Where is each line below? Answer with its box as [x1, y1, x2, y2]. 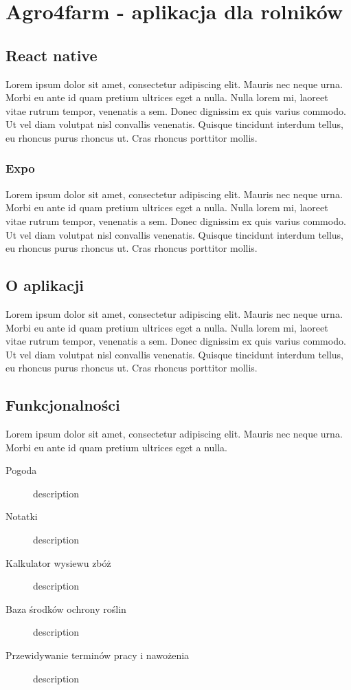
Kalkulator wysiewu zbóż [5, 555, 111, 570]
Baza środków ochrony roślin [5, 601, 126, 616]
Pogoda [5, 463, 37, 477]
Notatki [5, 509, 38, 524]
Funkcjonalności [5, 394, 120, 416]
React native [5, 44, 98, 65]
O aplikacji [5, 274, 84, 296]
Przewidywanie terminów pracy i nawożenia [5, 648, 190, 662]
